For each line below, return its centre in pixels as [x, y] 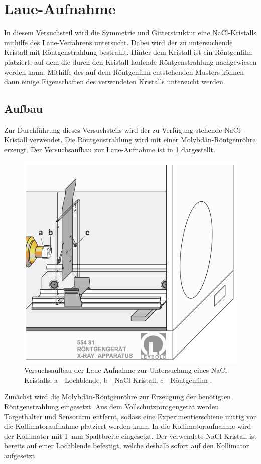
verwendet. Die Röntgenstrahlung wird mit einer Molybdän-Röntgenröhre [143, 139]
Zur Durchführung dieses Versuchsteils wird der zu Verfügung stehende [113, 129]
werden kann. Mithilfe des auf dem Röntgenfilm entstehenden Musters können [124, 72]
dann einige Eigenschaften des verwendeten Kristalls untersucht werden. [115, 82]
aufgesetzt [20, 455]
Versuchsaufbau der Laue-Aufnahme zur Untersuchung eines [117, 370]
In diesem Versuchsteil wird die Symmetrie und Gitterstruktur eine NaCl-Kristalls [130, 32]
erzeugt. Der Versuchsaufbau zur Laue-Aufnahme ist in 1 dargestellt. [110, 149]
